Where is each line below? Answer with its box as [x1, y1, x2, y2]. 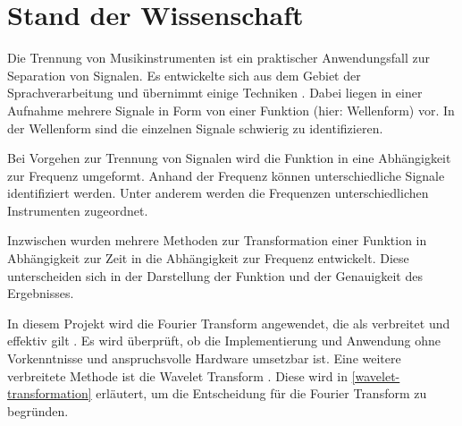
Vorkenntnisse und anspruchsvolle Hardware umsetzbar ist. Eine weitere [7, 349, 401, 368]
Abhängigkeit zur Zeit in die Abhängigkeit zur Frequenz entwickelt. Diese [7, 249, 409, 268]
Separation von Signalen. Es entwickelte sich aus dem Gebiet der [7, 65, 361, 84]
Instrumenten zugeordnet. [7, 200, 148, 219]
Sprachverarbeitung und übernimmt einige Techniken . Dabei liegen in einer [7, 83, 423, 102]
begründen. [7, 401, 69, 420]
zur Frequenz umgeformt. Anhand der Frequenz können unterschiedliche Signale [7, 166, 445, 184]
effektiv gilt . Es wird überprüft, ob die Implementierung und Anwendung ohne [7, 331, 441, 350]
